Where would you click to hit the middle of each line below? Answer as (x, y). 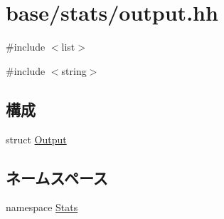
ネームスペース (57, 177)
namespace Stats (42, 207)
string (74, 70)
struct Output (36, 139)
